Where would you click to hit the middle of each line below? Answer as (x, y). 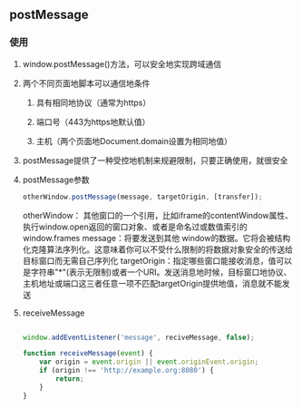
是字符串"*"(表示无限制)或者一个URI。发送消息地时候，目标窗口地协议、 (157, 272)
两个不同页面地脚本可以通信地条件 (86, 83)
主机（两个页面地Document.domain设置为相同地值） (134, 141)
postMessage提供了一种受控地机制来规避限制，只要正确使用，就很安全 (155, 160)
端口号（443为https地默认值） (93, 122)
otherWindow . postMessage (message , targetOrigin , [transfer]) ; (142, 197)
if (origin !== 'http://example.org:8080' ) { (127, 371)
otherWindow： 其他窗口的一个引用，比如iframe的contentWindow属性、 (157, 215)
